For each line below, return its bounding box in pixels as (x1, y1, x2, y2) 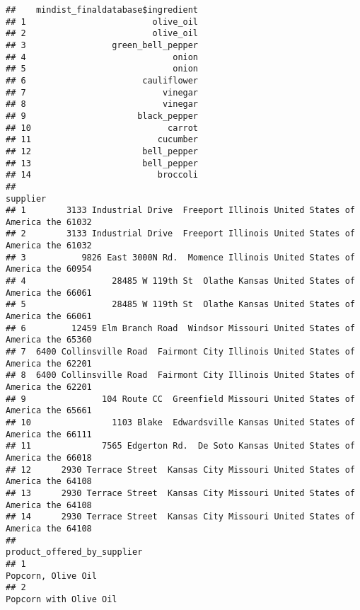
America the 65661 (6, 405, 92, 416)
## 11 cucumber (6, 134, 199, 145)
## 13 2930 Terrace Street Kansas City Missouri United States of (6, 488, 355, 498)
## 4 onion (6, 52, 199, 62)
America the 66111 (6, 429, 92, 439)
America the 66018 (6, 452, 92, 463)
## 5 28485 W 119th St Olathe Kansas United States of (6, 299, 355, 310)
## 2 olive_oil (6, 28, 199, 39)
